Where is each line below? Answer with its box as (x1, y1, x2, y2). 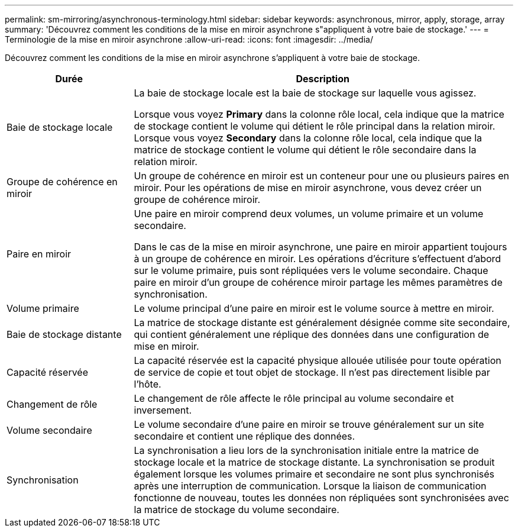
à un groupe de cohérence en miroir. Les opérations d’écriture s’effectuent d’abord (134, 253, 501, 265)
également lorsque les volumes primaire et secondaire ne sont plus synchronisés (134, 468, 494, 480)
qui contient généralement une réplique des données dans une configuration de (134, 328, 490, 340)
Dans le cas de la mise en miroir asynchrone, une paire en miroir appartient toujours (134, 241, 507, 253)
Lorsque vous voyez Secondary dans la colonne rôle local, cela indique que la (134, 132, 483, 144)
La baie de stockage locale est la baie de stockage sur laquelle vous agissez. (134, 87, 477, 99)
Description (296, 73, 349, 85)
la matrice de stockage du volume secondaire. (134, 504, 339, 515)
